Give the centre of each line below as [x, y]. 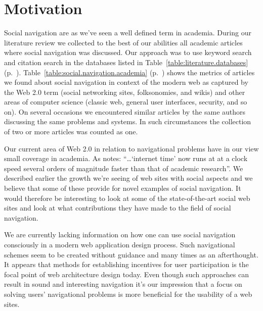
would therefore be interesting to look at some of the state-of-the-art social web [127, 198]
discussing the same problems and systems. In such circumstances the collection [128, 121]
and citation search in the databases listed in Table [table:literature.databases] [126, 62]
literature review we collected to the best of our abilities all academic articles [123, 42]
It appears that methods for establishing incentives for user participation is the [126, 264]
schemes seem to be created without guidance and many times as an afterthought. [131, 254]
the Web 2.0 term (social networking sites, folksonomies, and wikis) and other [125, 92]
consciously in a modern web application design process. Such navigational [120, 244]
